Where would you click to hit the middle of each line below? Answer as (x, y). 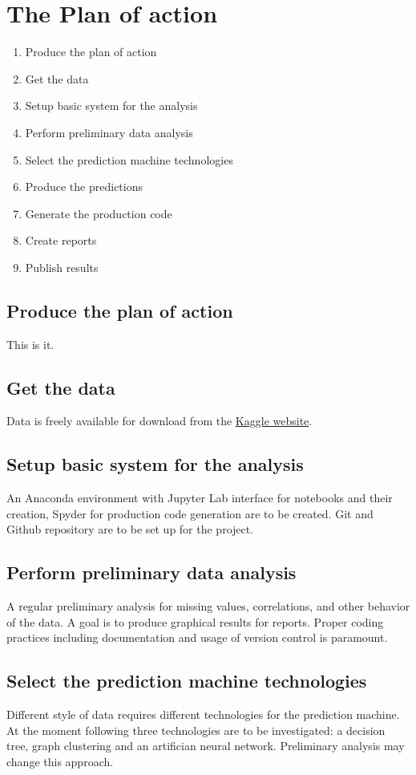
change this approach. (60, 762)
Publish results (62, 267)
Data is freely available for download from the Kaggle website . (160, 421)
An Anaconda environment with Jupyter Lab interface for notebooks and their (200, 498)
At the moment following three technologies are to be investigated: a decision (196, 730)
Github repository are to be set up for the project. (130, 529)
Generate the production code (99, 213)
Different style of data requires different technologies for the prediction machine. (203, 714)
